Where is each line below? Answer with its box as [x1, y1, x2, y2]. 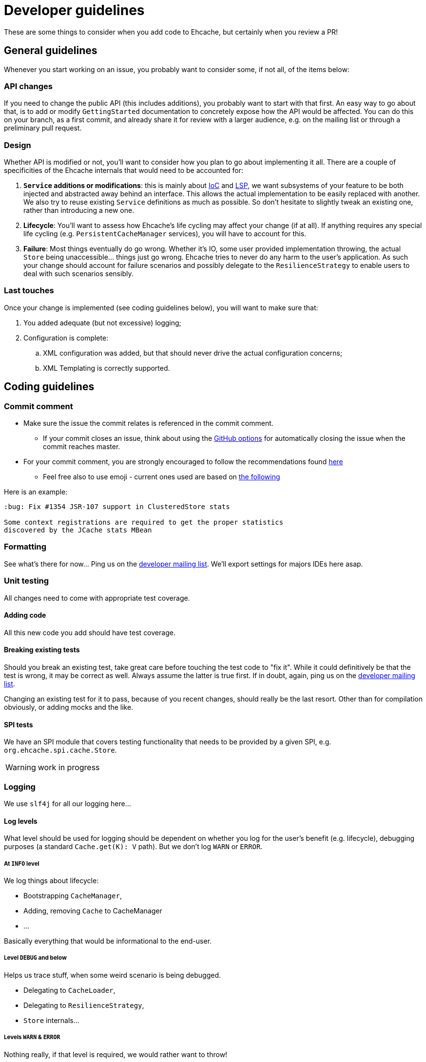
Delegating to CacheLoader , [23, 986, 116, 994]
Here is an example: [4, 488, 68, 496]
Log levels [4, 816, 38, 825]
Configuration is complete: [23, 333, 109, 342]
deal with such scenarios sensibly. [23, 269, 134, 278]
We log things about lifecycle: [4, 876, 99, 885]
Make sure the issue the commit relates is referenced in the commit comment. [23, 419, 273, 428]
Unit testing [4, 576, 49, 586]
